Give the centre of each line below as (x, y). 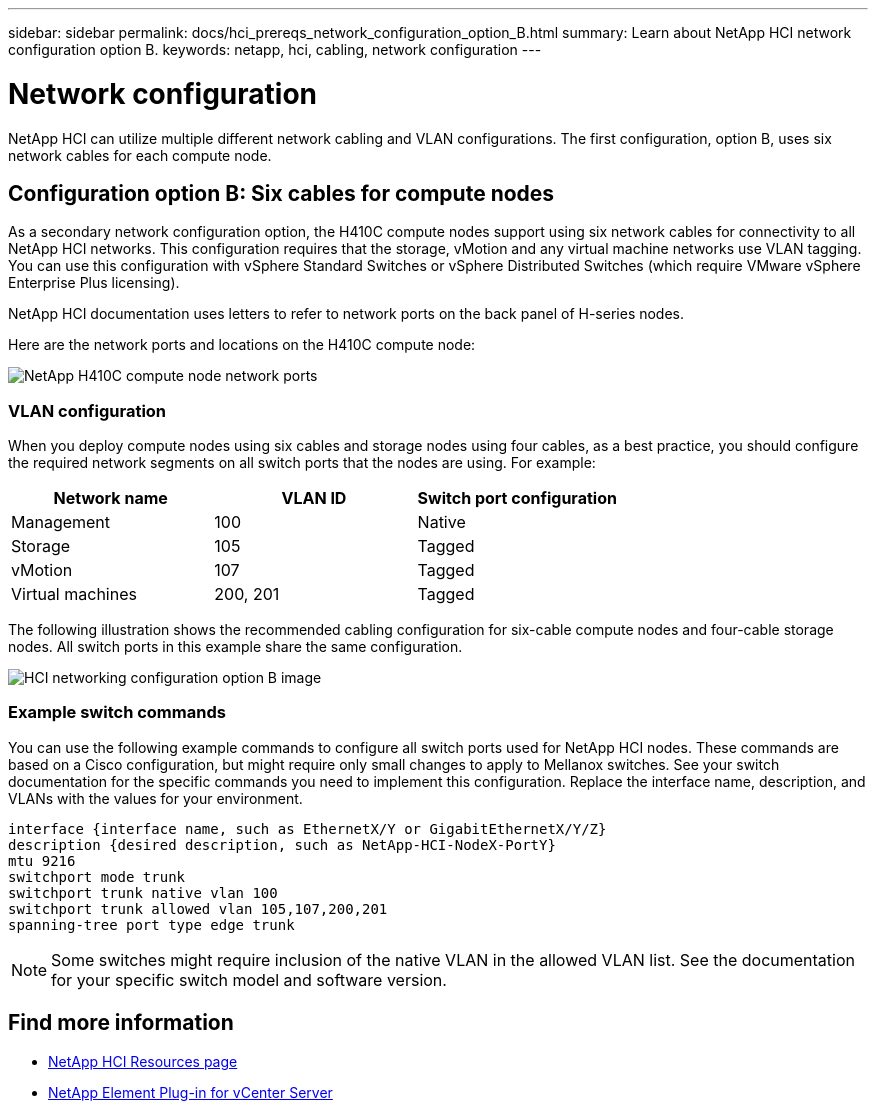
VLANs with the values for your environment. (155, 798)
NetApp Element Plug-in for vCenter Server (190, 1092)
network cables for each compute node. (140, 155)
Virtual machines (74, 594)
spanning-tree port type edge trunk (151, 924)
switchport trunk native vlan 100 (143, 892)
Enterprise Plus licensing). (94, 283)
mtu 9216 (42, 860)
